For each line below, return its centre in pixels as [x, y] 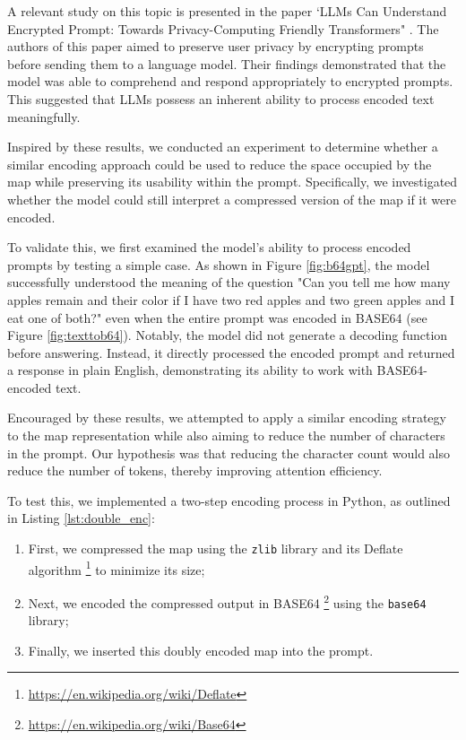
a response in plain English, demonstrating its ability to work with [190, 370]
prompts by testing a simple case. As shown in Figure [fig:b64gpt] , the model [219, 264]
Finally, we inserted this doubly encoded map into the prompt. [201, 650]
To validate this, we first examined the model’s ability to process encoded [209, 247]
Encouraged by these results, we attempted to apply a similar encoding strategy [227, 418]
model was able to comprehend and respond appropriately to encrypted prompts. [230, 81]
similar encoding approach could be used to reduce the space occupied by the [220, 164]
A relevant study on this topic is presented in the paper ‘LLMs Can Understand [227, 11]
